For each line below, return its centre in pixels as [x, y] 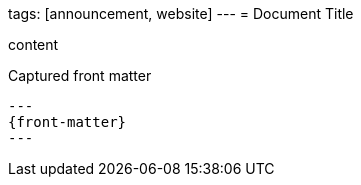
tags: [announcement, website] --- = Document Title [181, 13]
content [33, 44]
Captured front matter [80, 75]
